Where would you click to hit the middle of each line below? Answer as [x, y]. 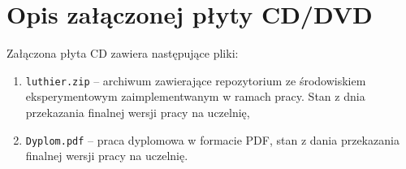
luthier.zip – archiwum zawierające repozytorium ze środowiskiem [196, 80]
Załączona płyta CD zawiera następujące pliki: [123, 53]
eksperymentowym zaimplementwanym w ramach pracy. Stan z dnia [195, 96]
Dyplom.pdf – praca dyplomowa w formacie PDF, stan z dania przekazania [212, 139]
